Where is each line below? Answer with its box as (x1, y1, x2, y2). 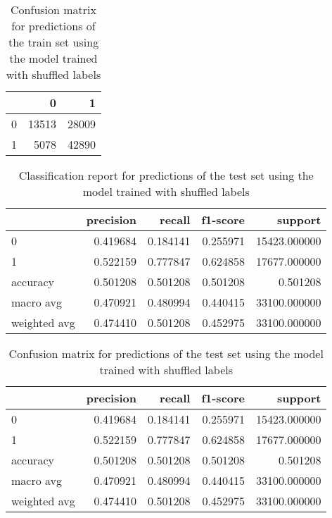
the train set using (8, 34, 99, 50)
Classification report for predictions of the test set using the (18, 167, 314, 183)
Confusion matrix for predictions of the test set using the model (8, 345, 324, 362)
